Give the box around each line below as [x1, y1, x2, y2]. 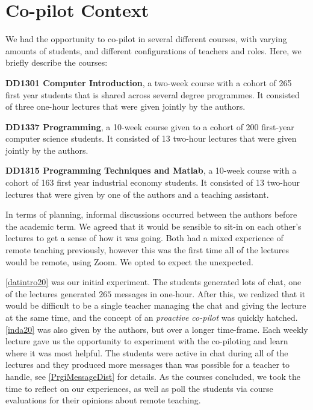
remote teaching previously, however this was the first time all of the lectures [5, 244, 290, 256]
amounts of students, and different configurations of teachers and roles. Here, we [5, 44, 302, 57]
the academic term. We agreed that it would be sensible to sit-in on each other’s [5, 219, 302, 232]
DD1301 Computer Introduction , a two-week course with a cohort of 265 [5, 76, 292, 89]
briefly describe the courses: [5, 56, 108, 69]
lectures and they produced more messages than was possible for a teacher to [5, 358, 290, 371]
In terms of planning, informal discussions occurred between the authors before [5, 208, 297, 221]
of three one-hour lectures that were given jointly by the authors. [5, 100, 246, 113]
